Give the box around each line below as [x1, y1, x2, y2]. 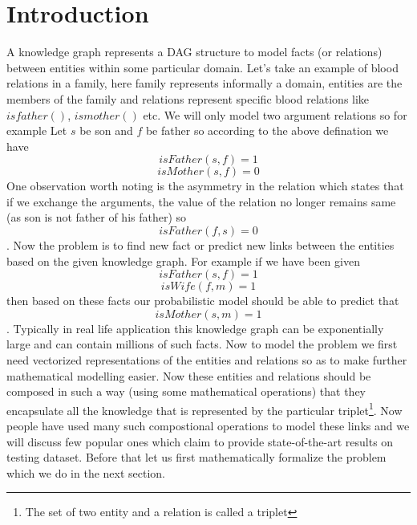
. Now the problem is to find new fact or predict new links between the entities [6, 237, 395, 254]
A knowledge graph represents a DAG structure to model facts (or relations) [6, 43, 383, 60]
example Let [6, 122, 67, 139]
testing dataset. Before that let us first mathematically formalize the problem [6, 449, 387, 466]
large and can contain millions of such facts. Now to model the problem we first [6, 336, 398, 352]
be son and [79, 122, 133, 139]
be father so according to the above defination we [145, 122, 389, 139]
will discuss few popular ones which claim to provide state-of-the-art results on [6, 433, 394, 450]
